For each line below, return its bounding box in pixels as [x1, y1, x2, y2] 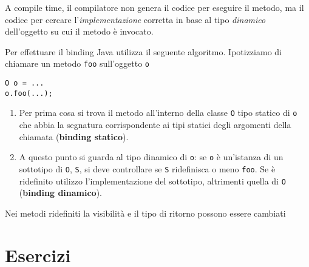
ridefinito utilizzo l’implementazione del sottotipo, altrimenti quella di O [19, 174, 286, 187]
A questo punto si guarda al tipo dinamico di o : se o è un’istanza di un [19, 150, 284, 163]
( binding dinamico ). [19, 186, 102, 199]
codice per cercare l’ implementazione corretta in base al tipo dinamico [5, 13, 266, 25]
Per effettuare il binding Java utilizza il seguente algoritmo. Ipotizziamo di [5, 45, 282, 58]
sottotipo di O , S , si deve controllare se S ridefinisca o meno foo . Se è [19, 162, 276, 175]
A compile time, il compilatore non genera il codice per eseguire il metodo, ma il [5, 1, 304, 13]
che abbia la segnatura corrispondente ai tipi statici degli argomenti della [19, 118, 291, 130]
